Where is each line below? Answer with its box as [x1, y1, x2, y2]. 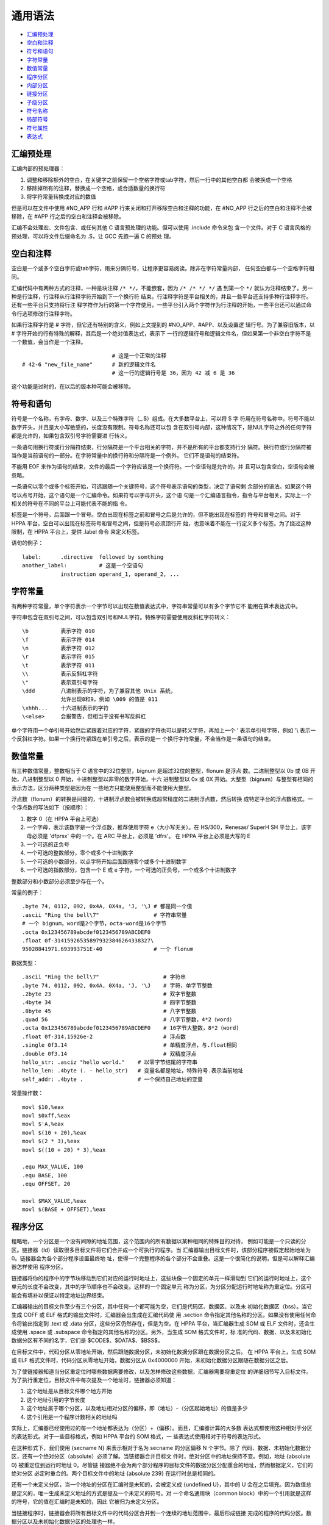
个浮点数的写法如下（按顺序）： [11, 804, 89, 811]
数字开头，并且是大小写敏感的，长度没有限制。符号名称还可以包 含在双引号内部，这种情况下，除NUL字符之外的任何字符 [11, 423, 312, 431]
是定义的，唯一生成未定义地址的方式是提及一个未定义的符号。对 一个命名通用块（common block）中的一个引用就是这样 [11, 1489, 312, 1497]
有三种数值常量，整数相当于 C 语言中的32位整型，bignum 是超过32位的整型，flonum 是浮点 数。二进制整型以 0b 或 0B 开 [11, 767, 316, 774]
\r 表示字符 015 [22, 653, 95, 660]
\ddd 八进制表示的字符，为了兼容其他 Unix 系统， [22, 687, 176, 695]
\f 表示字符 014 [22, 636, 95, 643]
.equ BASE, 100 [22, 1172, 68, 1179]
